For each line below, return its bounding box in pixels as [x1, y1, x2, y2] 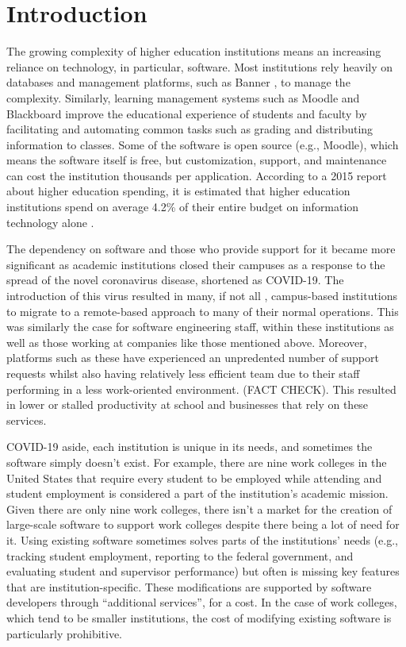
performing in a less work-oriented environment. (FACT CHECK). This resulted [6, 380, 396, 397]
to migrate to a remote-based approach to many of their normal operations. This [6, 302, 399, 319]
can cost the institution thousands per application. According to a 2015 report [6, 167, 387, 183]
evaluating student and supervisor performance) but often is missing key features [6, 563, 400, 580]
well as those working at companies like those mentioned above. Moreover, [6, 333, 367, 350]
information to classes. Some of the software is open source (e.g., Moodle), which [6, 136, 399, 152]
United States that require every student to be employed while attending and [6, 469, 382, 486]
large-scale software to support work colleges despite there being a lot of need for [6, 516, 400, 533]
